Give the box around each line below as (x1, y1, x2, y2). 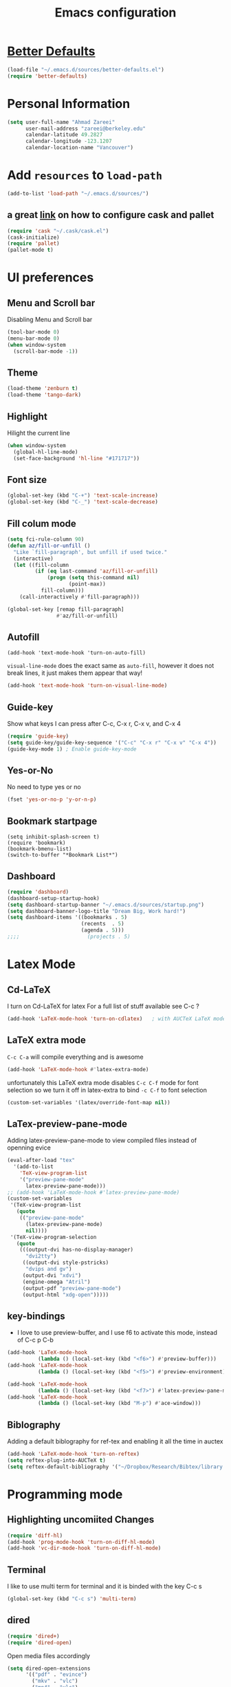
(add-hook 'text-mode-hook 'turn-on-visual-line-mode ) (7, 683, 168, 689)
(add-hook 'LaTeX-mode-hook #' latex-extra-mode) (7, 1066, 149, 1073)
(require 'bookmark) (7, 839, 67, 847)
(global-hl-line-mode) (13, 449, 78, 455)
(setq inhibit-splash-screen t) (7, 834, 100, 841)
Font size (7, 474, 47, 486)
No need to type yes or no (7, 783, 81, 791)
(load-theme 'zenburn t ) (7, 385, 78, 392)
